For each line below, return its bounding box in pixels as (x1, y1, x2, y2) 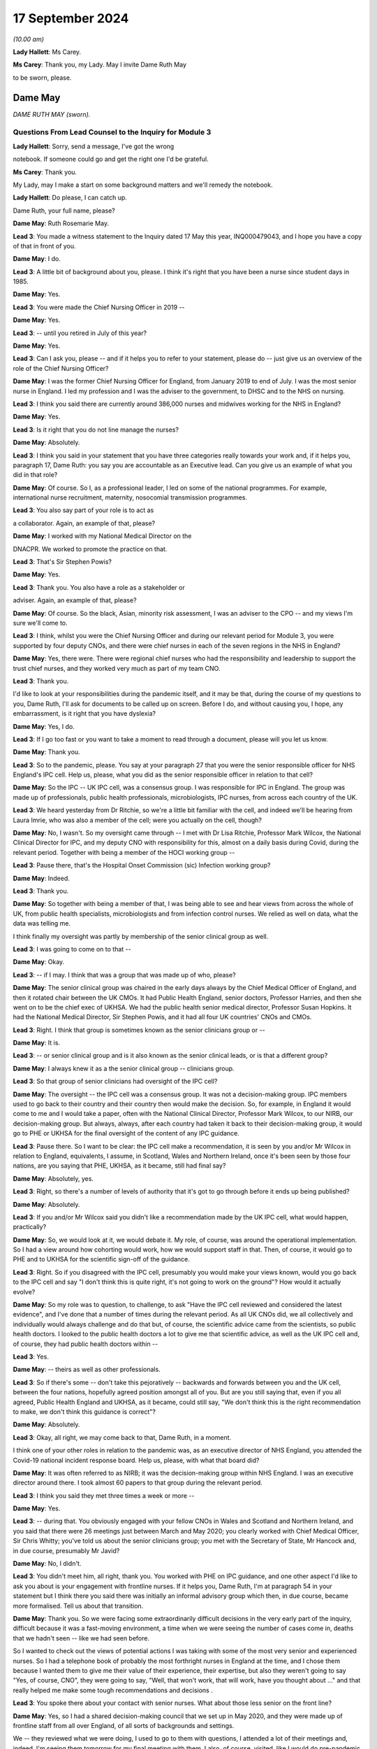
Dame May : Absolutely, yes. (13, 1174, 94, 1182)
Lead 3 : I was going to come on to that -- (13, 944, 132, 953)
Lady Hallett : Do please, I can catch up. (13, 193, 127, 202)
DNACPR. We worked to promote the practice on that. (13, 544, 168, 553)
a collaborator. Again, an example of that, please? (13, 518, 156, 527)
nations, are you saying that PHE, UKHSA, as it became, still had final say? (13, 1161, 226, 1170)
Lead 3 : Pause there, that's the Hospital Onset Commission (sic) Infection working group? (13, 861, 271, 870)
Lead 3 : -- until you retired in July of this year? (13, 329, 147, 337)
